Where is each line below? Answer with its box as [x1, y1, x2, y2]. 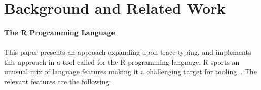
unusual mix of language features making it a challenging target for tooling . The [4, 66, 257, 77]
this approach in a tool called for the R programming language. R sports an [4, 56, 240, 67]
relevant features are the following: [4, 76, 111, 86]
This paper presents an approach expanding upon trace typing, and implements [4, 47, 251, 57]
